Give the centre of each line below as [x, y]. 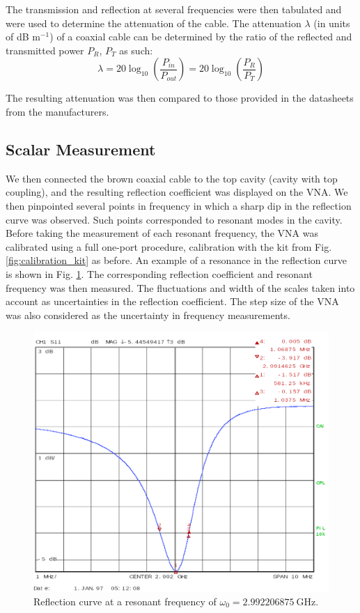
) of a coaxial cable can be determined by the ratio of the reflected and [201, 37]
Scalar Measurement [81, 149]
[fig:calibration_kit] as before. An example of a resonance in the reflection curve [176, 260]
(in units [332, 23]
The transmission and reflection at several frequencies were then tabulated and [174, 9]
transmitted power [45, 50]
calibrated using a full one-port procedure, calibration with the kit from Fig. [169, 246]
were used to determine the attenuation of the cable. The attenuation [154, 23]
